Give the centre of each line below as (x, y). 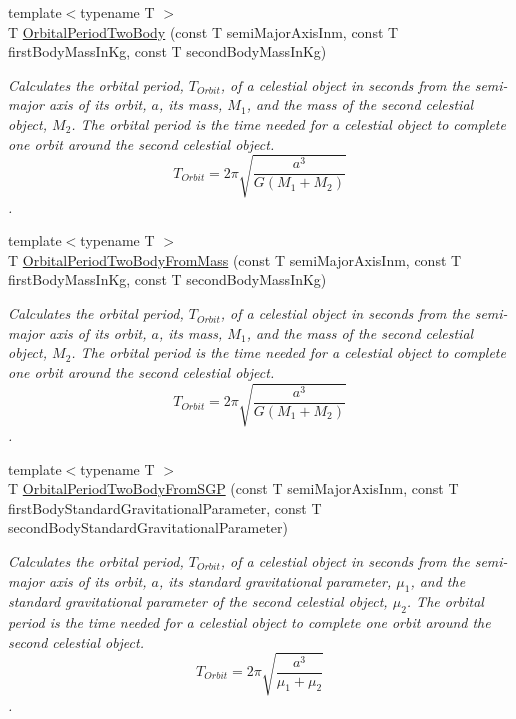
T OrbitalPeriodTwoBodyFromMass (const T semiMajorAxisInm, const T (235, 259)
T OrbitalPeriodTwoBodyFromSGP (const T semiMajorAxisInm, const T (233, 488)
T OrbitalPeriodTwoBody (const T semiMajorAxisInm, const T (203, 31)
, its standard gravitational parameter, (275, 580)
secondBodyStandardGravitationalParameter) (148, 527)
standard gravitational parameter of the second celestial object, (198, 601)
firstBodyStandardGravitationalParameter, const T (165, 507)
